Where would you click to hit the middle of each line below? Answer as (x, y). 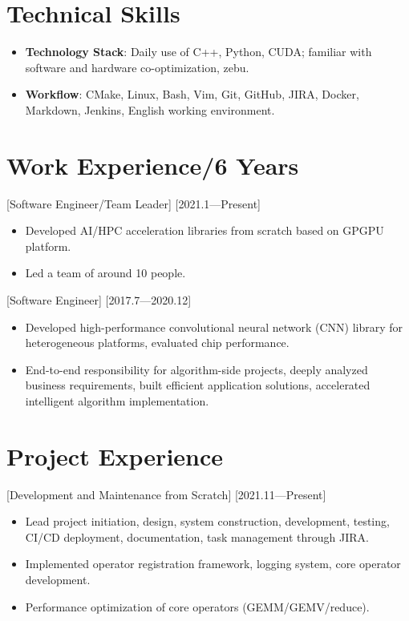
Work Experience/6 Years (153, 165)
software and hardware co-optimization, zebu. (137, 67)
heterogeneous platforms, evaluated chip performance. (157, 343)
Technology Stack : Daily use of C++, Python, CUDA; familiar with (198, 52)
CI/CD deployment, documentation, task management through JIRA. (197, 536)
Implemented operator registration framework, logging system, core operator (213, 564)
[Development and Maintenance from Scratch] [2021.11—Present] (166, 494)
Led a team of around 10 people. (105, 273)
